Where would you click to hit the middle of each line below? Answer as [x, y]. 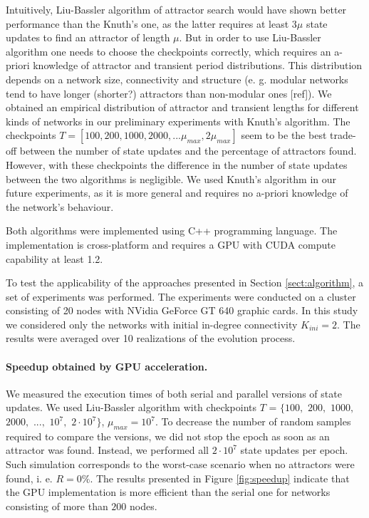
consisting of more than [57, 506]
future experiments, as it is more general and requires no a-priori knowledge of [177, 193]
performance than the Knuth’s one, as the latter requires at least [147, 23]
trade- [343, 135]
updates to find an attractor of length [88, 37]
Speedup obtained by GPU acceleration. [107, 366]
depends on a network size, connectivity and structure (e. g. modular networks [177, 79]
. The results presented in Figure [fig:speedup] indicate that [220, 478]
